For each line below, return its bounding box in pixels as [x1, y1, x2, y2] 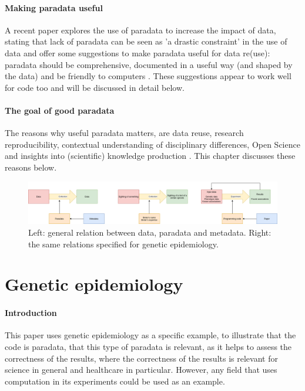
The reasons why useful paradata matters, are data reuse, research [5, 127, 244, 139]
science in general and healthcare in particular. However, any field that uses [5, 363, 277, 376]
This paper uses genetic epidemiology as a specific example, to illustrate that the [5, 329, 296, 341]
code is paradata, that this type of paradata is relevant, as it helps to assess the [5, 340, 292, 352]
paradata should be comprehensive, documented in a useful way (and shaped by [5, 58, 293, 70]
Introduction [5, 307, 57, 319]
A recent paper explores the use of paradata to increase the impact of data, [5, 23, 276, 36]
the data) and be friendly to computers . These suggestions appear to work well [5, 70, 291, 82]
